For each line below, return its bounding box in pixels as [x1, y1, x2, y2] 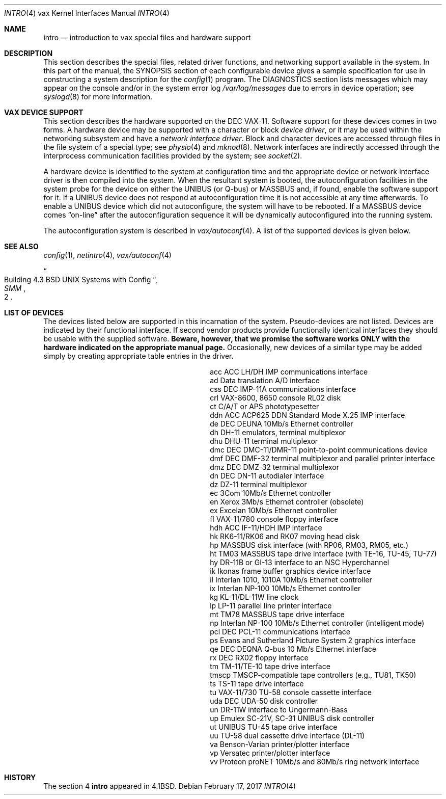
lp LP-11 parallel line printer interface [210, 601, 332, 610]
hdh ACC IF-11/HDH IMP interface [210, 523, 322, 532]
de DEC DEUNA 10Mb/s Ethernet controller [210, 419, 353, 428]
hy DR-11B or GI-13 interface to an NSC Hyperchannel [210, 558, 389, 567]
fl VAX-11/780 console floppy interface [210, 515, 339, 523]
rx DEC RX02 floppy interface [210, 653, 309, 662]
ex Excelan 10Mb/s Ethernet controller [210, 506, 337, 515]
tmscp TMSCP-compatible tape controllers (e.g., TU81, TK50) [210, 671, 416, 679]
